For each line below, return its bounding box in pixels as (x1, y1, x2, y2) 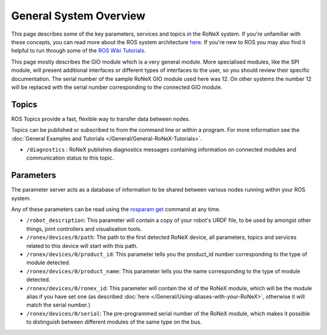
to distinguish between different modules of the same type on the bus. (26, 318, 202, 326)
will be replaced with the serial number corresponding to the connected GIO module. (11, 83, 223, 91)
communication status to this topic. (26, 154, 114, 161)
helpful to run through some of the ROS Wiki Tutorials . (11, 47, 147, 54)
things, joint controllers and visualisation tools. (26, 225, 142, 232)
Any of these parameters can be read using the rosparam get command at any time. (11, 206, 221, 213)
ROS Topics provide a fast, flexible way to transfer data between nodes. (11, 115, 191, 122)
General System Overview (11, 9, 145, 22)
